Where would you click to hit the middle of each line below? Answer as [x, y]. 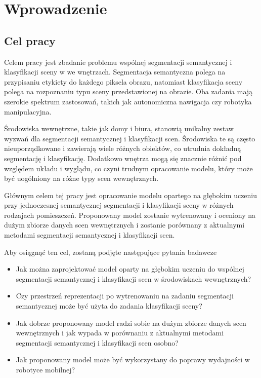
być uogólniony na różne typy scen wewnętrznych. [81, 178]
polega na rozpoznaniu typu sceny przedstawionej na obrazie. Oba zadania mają [128, 91]
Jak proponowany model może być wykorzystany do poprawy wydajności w [133, 360]
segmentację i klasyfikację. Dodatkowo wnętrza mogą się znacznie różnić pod [123, 158]
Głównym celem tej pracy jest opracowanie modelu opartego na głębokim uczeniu [131, 195]
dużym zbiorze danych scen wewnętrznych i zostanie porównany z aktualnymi [124, 225]
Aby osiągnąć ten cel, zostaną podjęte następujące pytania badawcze [111, 252]
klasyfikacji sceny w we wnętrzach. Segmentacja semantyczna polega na [115, 72]
